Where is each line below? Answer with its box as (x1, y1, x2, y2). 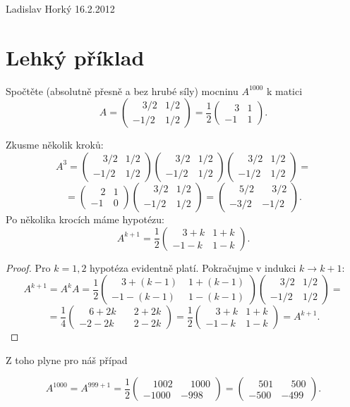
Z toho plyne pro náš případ (6, 352, 128, 367)
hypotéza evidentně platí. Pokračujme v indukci (90, 260, 296, 275)
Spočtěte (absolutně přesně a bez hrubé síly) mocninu (6, 83, 239, 98)
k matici (266, 83, 303, 98)
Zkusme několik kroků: (6, 137, 104, 152)
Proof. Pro (6, 260, 51, 275)
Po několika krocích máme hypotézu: (6, 211, 165, 226)
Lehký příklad (6, 42, 145, 71)
